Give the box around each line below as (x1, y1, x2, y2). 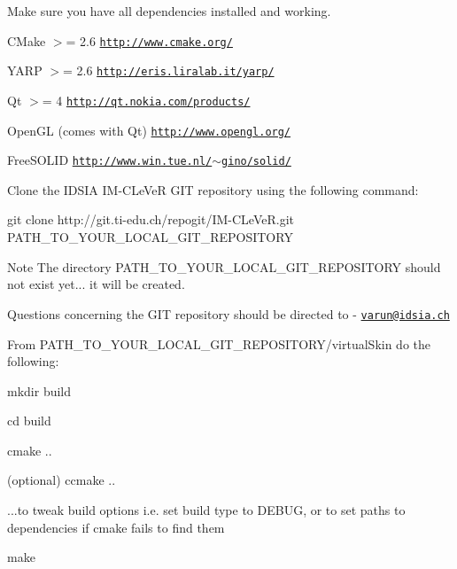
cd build (7, 411, 51, 430)
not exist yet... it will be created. (7, 275, 185, 293)
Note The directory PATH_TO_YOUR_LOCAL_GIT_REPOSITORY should (7, 257, 441, 276)
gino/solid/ (221, 155, 291, 168)
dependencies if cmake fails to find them (7, 518, 225, 536)
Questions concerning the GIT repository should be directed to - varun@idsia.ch (7, 304, 450, 323)
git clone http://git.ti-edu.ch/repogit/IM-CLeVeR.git (7, 210, 295, 229)
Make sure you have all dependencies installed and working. (7, 2, 331, 19)
